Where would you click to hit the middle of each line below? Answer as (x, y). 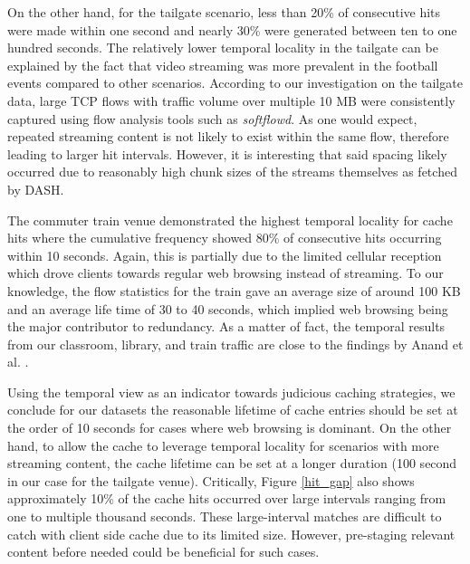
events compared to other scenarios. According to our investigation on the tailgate (235, 83)
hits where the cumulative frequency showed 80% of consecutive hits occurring (225, 238)
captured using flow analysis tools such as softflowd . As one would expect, (212, 118)
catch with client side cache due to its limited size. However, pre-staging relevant (231, 534)
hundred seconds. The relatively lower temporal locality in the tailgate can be (223, 48)
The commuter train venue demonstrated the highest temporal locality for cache (230, 220)
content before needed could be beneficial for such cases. (163, 552)
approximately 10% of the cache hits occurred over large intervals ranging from (227, 498)
